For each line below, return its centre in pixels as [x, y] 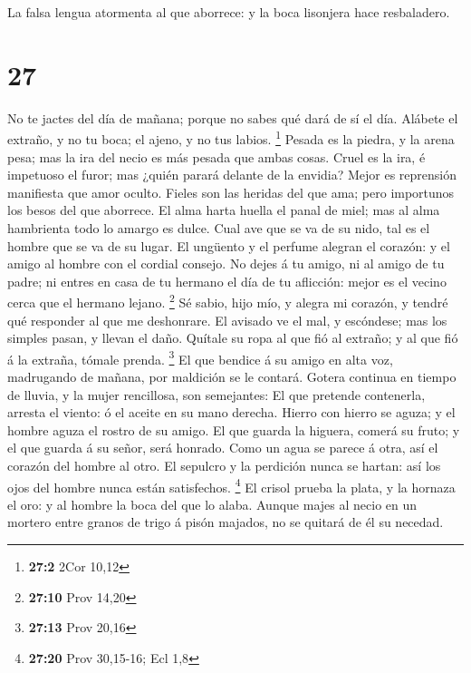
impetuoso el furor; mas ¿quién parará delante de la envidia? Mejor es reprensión [232, 175]
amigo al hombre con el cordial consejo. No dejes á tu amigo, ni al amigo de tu [226, 263]
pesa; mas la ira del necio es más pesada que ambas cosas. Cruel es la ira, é [216, 156]
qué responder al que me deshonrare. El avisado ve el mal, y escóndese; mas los [227, 320]
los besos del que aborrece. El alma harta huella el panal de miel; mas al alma [224, 210]
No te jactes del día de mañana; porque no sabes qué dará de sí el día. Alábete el [233, 117]
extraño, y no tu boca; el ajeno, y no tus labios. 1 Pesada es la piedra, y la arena [231, 137]
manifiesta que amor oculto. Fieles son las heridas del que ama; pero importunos [231, 192]
